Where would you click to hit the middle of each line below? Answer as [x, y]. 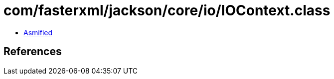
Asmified [38, 32]
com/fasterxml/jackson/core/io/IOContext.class [167, 10]
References [33, 52]
